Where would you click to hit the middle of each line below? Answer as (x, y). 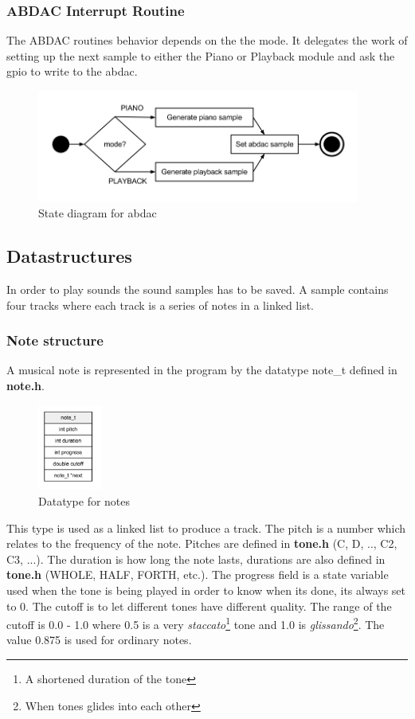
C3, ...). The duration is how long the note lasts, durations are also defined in (196, 559)
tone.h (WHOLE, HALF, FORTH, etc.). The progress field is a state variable (198, 574)
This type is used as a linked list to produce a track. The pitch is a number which (206, 528)
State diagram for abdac (98, 213)
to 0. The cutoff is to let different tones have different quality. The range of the (199, 606)
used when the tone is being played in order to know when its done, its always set (206, 590)
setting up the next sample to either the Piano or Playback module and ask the (201, 55)
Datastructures (69, 256)
